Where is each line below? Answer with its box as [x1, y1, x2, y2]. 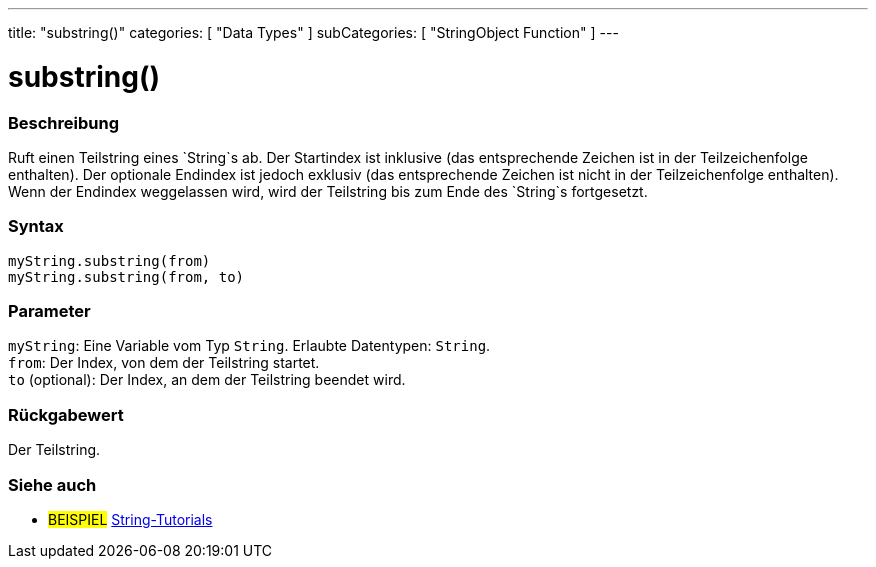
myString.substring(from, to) [8, 268, 245, 285]
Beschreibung [8, 112, 120, 133]
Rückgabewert [8, 404, 124, 425]
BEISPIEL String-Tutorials [48, 510, 213, 528]
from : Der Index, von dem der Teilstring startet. [8, 354, 320, 372]
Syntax [8, 216, 64, 237]
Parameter [8, 301, 91, 321]
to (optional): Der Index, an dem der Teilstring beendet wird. [8, 371, 406, 389]
